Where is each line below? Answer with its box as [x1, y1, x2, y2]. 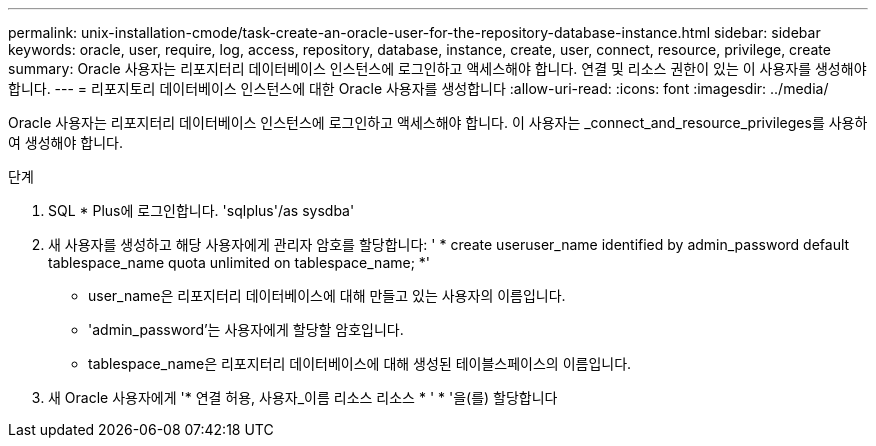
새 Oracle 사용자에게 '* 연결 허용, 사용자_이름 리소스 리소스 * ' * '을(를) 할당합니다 [48, 389, 558, 406]
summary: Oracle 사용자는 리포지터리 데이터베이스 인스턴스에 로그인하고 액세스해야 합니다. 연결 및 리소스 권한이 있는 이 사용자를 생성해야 [8, 60, 867, 77]
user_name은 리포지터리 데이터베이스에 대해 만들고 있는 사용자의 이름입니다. [88, 287, 566, 304]
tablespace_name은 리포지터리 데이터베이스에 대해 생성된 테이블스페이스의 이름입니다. [88, 355, 632, 372]
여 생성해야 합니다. [8, 134, 123, 151]
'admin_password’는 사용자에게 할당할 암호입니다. [88, 321, 404, 338]
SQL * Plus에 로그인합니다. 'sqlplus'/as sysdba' [48, 202, 355, 219]
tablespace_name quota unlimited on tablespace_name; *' [48, 254, 431, 271]
